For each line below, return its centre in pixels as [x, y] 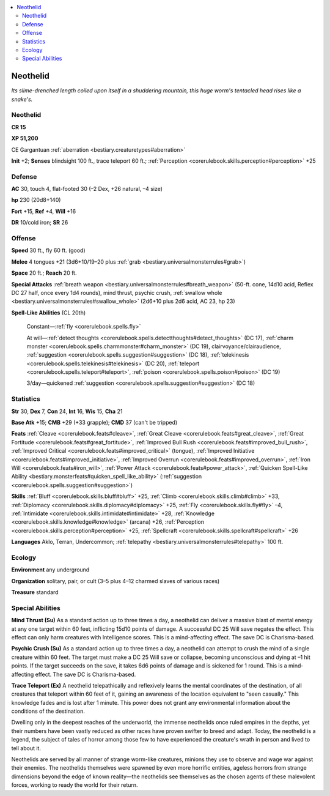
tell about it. [26, 748]
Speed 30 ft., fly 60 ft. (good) [48, 250]
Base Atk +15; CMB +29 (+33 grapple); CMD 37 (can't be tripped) [94, 423]
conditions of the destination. [48, 711]
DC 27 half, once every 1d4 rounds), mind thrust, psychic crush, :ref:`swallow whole [117, 292]
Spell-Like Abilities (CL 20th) [49, 313]
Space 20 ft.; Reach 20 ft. [44, 273]
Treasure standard [35, 592]
